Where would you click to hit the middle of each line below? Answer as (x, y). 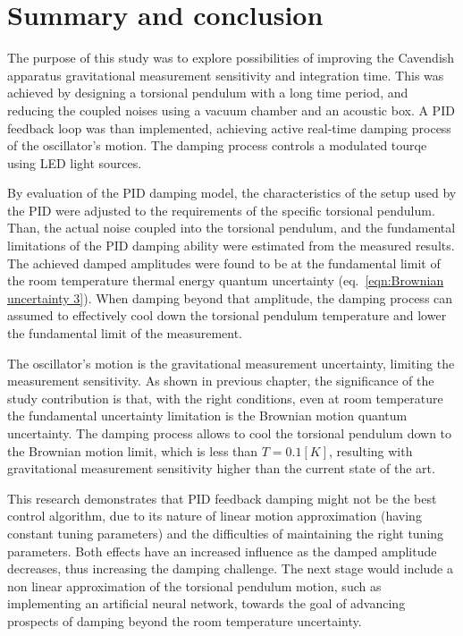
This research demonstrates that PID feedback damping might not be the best (222, 498)
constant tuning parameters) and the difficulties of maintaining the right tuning (226, 533)
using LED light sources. (75, 162)
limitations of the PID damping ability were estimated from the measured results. (231, 246)
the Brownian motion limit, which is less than (133, 450)
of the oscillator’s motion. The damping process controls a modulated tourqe (217, 145)
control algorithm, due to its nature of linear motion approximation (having (215, 516)
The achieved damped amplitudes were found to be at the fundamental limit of (224, 263)
